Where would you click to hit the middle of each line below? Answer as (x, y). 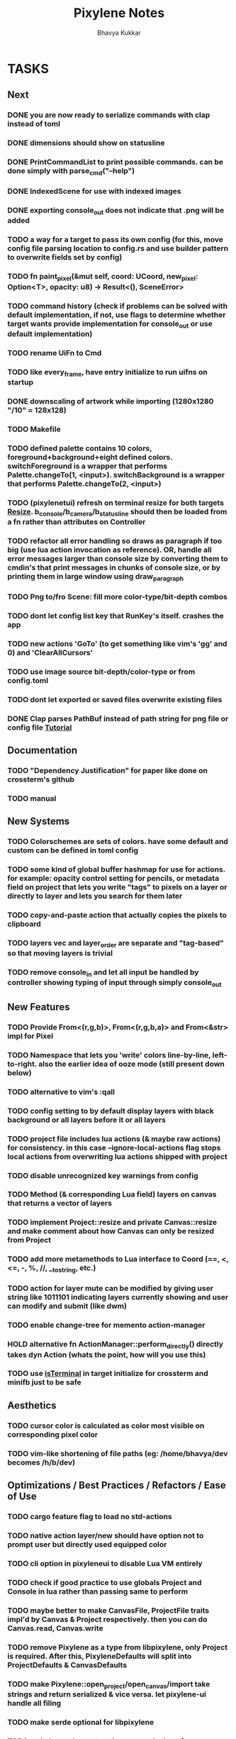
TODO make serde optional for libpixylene (81, 1722)
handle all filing (34, 1703)
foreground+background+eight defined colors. (90, 457)
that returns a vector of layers (60, 1204)
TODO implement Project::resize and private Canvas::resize (112, 1223)
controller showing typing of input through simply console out (114, 983)
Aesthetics (32, 1405)
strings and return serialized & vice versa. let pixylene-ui (107, 1694)
